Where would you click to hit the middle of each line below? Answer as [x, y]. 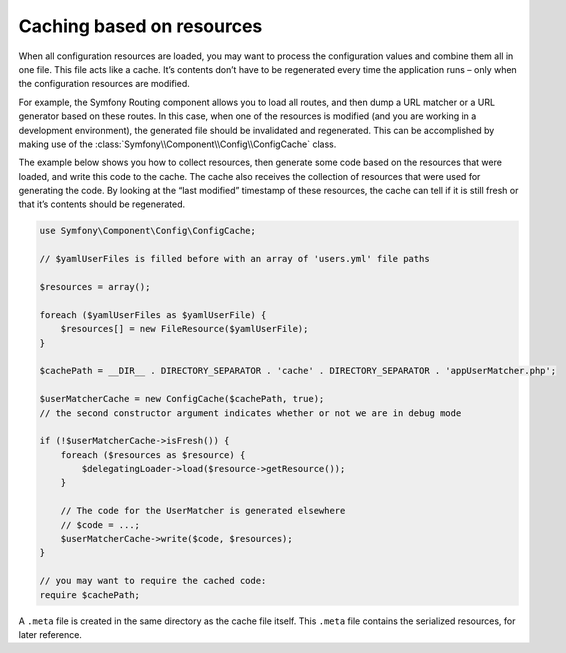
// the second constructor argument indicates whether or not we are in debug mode [250, 413]
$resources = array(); [95, 286]
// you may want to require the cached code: [153, 581]
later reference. [50, 634]
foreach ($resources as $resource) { [153, 454]
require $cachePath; [89, 594]
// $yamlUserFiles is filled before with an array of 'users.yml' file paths [234, 259]
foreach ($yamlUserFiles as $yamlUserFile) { [153, 314]
